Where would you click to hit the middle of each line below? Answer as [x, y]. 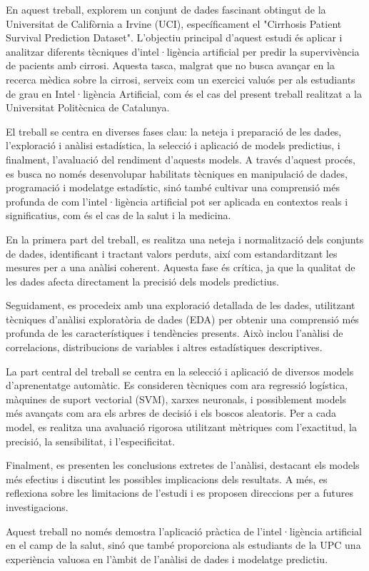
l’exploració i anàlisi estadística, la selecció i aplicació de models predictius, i [173, 145]
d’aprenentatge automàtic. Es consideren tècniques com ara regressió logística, [177, 385]
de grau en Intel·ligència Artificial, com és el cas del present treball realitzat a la [184, 93]
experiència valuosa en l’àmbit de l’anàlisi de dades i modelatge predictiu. [167, 559]
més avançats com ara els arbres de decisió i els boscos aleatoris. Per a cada [171, 413]
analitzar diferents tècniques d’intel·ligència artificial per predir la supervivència [183, 51]
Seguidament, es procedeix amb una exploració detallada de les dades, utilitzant [181, 305]
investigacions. [37, 507]
